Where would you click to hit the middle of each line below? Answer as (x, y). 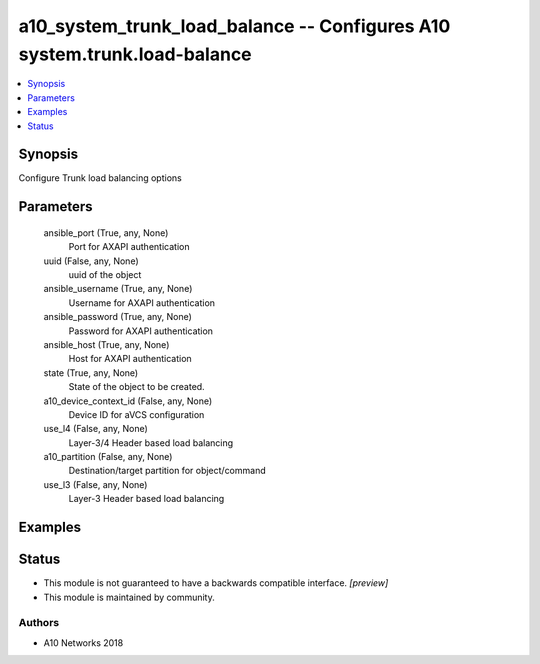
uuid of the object (105, 274)
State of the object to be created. (136, 387)
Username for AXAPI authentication (141, 302)
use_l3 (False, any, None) (95, 484)
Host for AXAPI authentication (130, 359)
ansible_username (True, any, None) (118, 289)
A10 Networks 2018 (83, 642)
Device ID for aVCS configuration (136, 414)
